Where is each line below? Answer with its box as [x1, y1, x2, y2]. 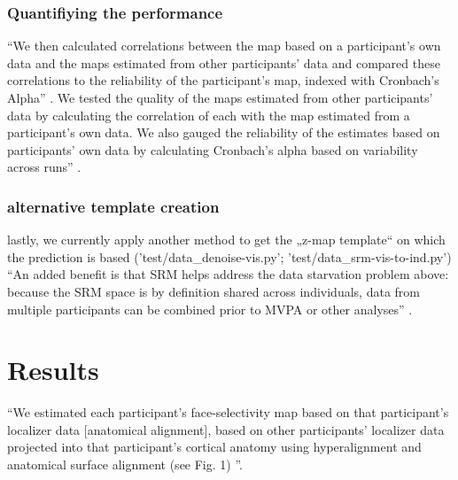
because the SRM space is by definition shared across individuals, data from [7, 282, 420, 300]
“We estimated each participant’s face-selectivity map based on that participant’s [7, 403, 449, 422]
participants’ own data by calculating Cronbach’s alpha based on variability [7, 140, 418, 159]
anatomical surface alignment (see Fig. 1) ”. [7, 455, 243, 474]
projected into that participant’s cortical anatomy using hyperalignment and [7, 437, 422, 456]
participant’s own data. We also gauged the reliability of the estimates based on [7, 123, 440, 142]
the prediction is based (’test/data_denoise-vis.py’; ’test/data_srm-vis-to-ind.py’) [7, 247, 452, 266]
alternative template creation [7, 195, 220, 217]
